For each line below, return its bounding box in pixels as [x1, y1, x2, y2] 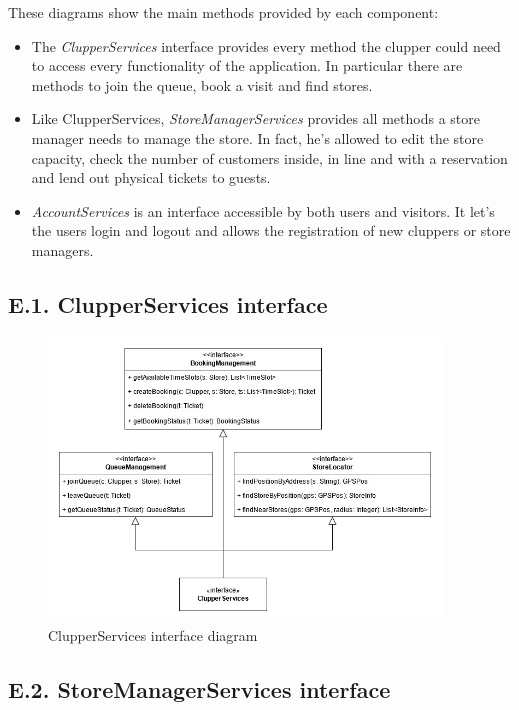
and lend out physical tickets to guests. [31, 167, 271, 188]
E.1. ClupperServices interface [8, 288, 328, 319]
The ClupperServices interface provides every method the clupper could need [31, 35, 501, 56]
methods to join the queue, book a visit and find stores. [31, 74, 373, 95]
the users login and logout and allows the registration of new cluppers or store [31, 220, 511, 241]
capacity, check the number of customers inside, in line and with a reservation [31, 147, 508, 168]
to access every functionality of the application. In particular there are [31, 55, 463, 76]
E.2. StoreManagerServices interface [8, 674, 391, 705]
